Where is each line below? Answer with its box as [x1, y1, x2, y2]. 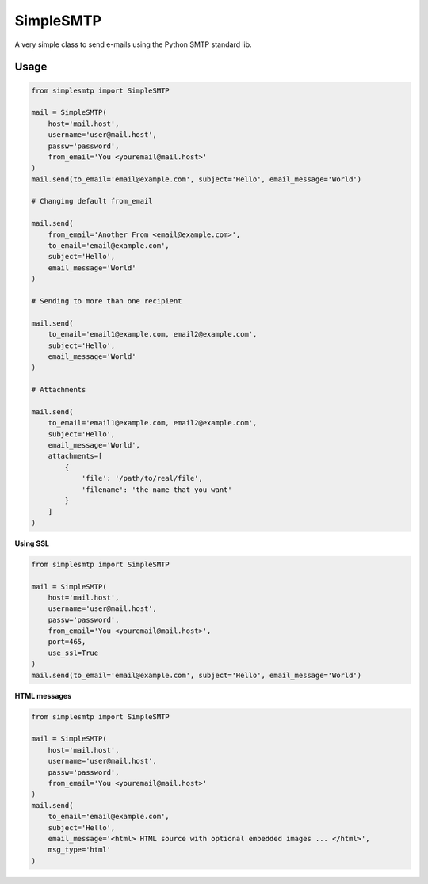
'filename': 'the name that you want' [81, 485, 233, 494]
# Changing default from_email [31, 196, 154, 206]
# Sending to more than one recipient [31, 296, 182, 305]
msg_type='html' [48, 845, 111, 855]
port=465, [48, 638, 86, 646]
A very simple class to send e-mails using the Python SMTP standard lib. [14, 40, 253, 49]
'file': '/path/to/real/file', [81, 474, 204, 483]
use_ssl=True [48, 648, 99, 657]
